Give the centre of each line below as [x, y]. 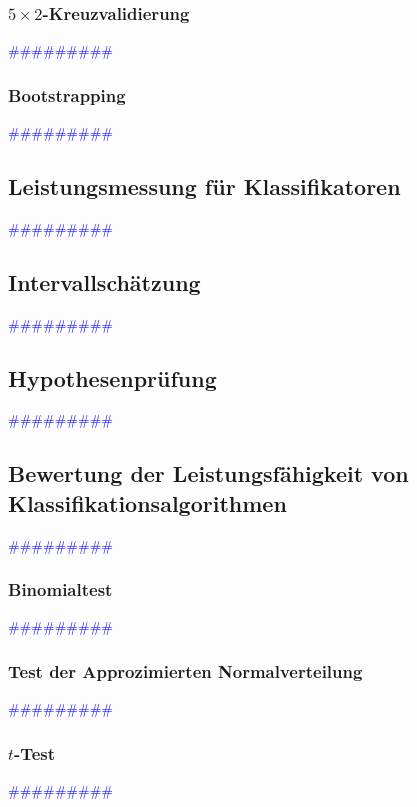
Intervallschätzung [104, 281]
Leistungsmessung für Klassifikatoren [204, 186]
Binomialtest [60, 589]
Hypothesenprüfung [112, 377]
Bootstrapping [67, 94]
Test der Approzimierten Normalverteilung [185, 670]
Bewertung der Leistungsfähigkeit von [208, 473]
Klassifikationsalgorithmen [147, 502]
